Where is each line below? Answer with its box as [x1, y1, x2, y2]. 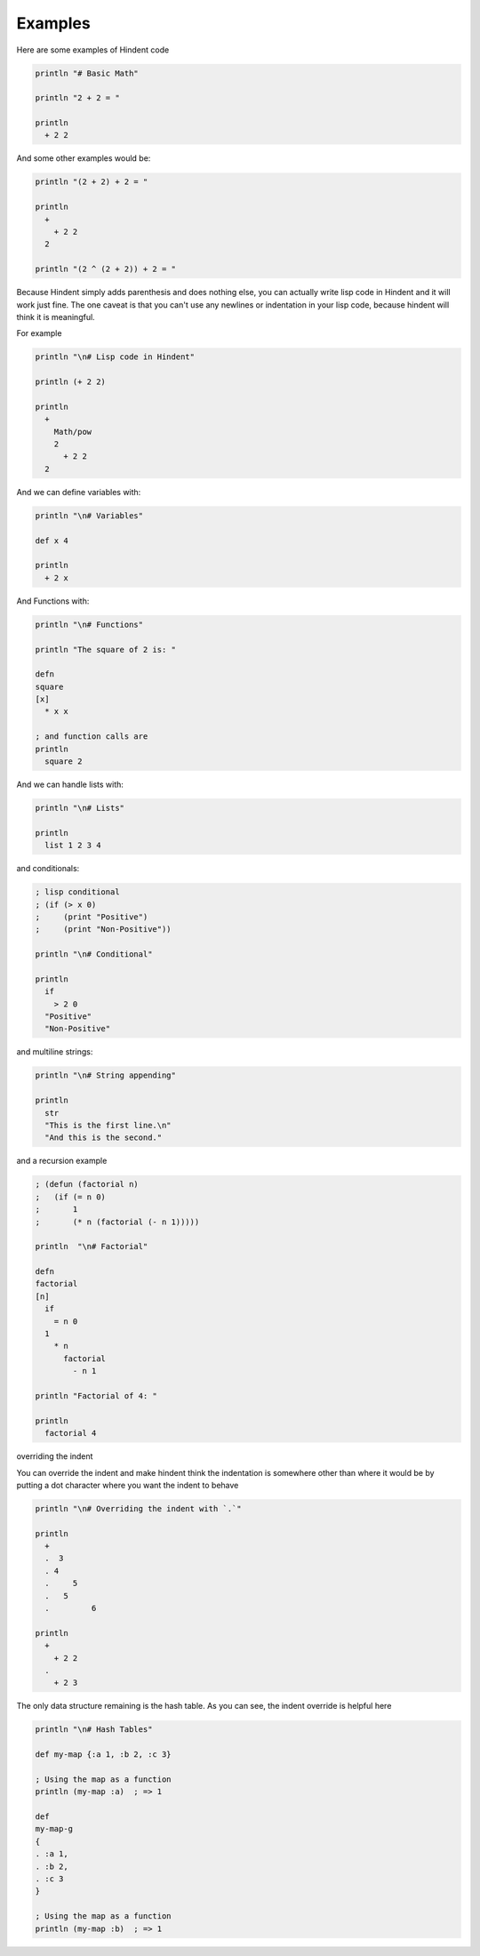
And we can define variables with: [16, 486, 141, 497]
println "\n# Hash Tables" [35, 1725, 153, 1735]
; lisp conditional [35, 887, 120, 897]
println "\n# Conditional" [35, 950, 153, 959]
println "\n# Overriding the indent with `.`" [35, 1503, 242, 1513]
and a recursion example [16, 1156, 108, 1166]
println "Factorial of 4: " [35, 1391, 157, 1400]
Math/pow [53, 427, 92, 437]
